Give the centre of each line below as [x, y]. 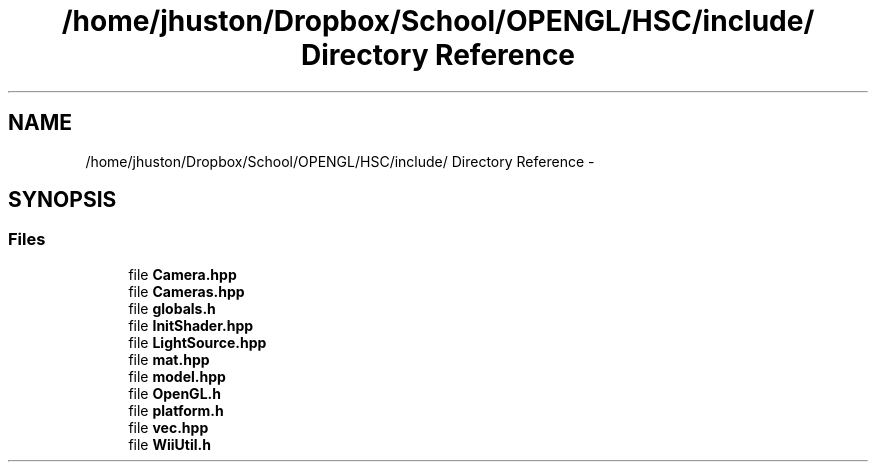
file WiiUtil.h [169, 444]
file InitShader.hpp [191, 325]
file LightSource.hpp [197, 342]
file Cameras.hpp [186, 291]
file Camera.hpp [182, 274]
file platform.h [176, 410]
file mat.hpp [169, 359]
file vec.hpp [168, 427]
